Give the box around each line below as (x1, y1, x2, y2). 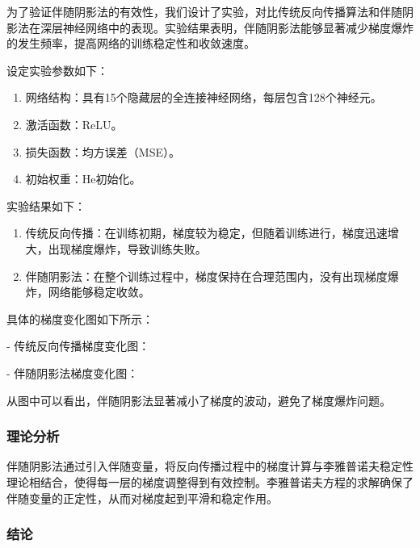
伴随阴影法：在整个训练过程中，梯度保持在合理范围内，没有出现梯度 (25, 267, 388, 284)
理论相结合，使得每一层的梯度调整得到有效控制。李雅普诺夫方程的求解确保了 (6, 473, 414, 490)
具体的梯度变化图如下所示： (6, 310, 153, 327)
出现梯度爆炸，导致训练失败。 (48, 240, 207, 257)
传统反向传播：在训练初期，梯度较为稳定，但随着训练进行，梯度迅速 (25, 224, 388, 241)
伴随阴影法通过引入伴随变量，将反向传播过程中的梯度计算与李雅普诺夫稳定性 (6, 458, 414, 475)
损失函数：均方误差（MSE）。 (25, 143, 180, 160)
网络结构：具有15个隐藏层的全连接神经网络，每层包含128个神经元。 (25, 89, 382, 106)
